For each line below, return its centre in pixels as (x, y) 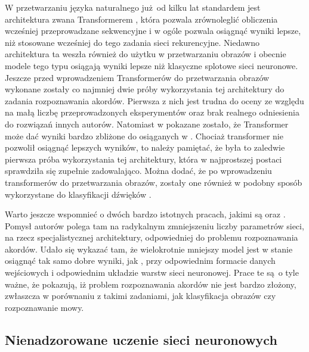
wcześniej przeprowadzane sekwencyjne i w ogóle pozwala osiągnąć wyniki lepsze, (153, 31)
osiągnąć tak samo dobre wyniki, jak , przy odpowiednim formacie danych (140, 261)
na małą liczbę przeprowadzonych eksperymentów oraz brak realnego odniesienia (152, 112)
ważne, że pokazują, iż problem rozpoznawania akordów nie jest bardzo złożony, (151, 284)
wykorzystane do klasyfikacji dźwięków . (78, 194)
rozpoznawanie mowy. (44, 307)
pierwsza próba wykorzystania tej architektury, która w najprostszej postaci (143, 159)
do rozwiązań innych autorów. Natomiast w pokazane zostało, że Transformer (147, 124)
